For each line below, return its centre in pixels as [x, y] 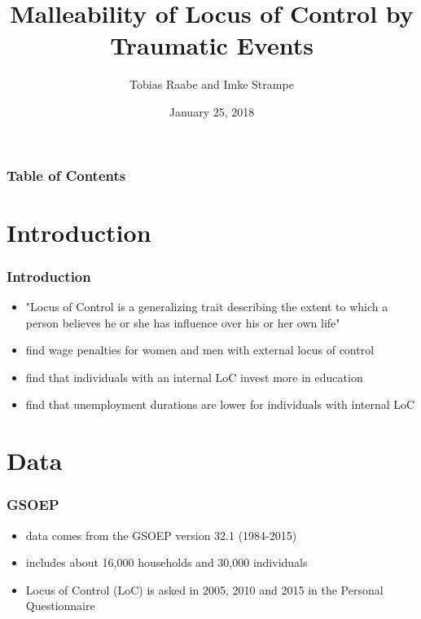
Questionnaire [60, 606]
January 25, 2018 [212, 111]
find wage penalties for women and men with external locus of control [200, 350]
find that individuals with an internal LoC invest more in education [194, 377]
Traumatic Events [212, 45]
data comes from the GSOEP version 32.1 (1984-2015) [161, 535]
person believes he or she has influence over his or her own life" [183, 322]
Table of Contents [66, 175]
